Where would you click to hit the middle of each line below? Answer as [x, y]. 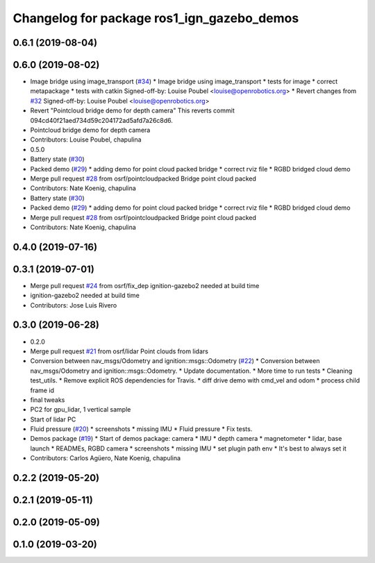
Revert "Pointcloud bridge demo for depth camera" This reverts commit [133, 110]
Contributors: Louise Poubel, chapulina [86, 140]
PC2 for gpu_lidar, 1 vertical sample [81, 410]
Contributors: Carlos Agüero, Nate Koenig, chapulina [105, 458]
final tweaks [48, 400]
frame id [42, 390]
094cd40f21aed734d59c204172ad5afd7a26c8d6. [102, 120]
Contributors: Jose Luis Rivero [74, 305]
